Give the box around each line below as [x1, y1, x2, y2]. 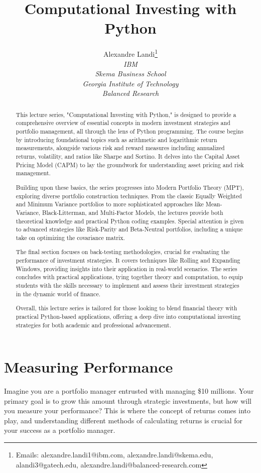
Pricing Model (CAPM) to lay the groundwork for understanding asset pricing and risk [16, 160, 244, 169]
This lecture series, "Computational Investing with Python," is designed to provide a [16, 110, 236, 119]
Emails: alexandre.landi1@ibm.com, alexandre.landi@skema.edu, [16, 449, 213, 460]
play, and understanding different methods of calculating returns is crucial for [4, 415, 243, 425]
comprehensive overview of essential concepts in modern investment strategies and [16, 119, 230, 127]
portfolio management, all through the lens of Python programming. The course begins [16, 127, 243, 136]
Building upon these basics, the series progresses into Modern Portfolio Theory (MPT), [16, 183, 244, 191]
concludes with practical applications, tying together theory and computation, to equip [16, 273, 243, 281]
